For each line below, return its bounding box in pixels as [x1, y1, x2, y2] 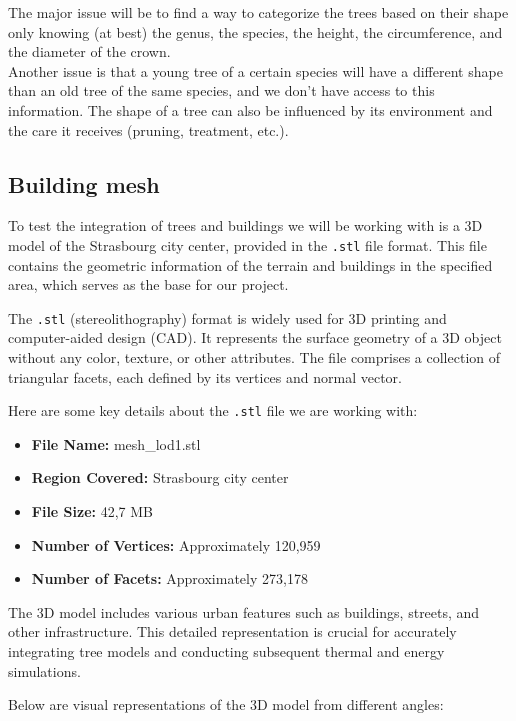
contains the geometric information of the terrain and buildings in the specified [8, 254, 493, 275]
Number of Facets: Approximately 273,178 [31, 568, 308, 589]
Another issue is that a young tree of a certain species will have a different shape [8, 60, 503, 81]
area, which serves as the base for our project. [8, 274, 289, 295]
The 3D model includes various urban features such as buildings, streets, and [8, 601, 480, 622]
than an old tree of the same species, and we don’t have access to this [8, 80, 435, 101]
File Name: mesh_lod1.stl [31, 433, 201, 454]
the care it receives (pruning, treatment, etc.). [8, 119, 289, 140]
